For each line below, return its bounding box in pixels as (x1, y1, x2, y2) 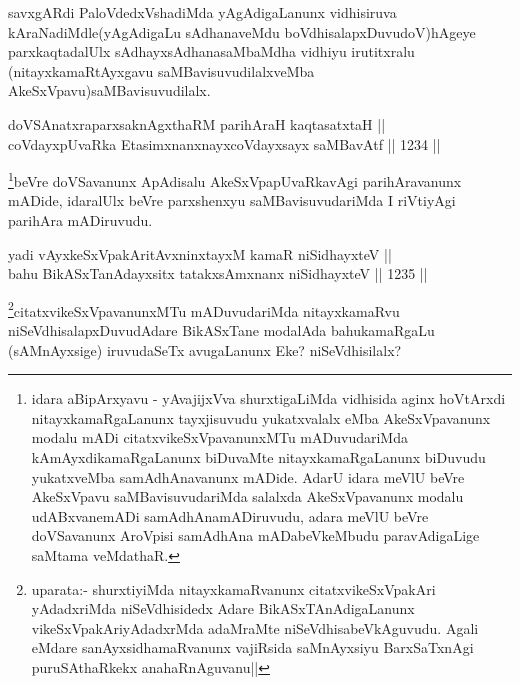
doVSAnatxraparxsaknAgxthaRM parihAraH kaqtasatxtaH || (8, 113, 386, 134)
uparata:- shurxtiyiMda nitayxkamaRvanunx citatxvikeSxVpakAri (31, 578, 436, 599)
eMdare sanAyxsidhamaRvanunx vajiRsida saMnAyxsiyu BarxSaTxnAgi (31, 637, 474, 658)
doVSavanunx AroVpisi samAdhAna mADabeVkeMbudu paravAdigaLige (31, 525, 480, 546)
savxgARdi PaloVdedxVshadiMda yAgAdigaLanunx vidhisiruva (8, 2, 397, 22)
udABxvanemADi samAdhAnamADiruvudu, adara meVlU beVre (31, 505, 429, 526)
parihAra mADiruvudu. (8, 210, 153, 230)
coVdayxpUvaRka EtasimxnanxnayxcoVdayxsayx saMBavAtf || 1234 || (8, 133, 441, 154)
